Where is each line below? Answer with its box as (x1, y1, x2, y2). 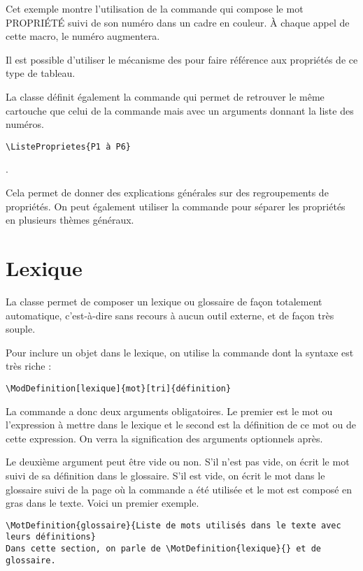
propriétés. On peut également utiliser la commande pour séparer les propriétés (6, 198, 346, 213)
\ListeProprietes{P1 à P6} (6, 141, 131, 152)
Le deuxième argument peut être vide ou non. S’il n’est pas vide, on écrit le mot (6, 454, 350, 469)
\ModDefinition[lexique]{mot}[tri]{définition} (6, 383, 232, 393)
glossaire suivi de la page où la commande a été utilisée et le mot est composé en (6, 482, 353, 496)
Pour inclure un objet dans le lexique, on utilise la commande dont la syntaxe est (6, 345, 354, 359)
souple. (6, 321, 36, 336)
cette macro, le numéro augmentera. (6, 29, 160, 43)
